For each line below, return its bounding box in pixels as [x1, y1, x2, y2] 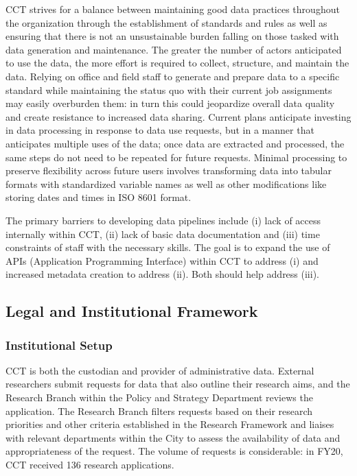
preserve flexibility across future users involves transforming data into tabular [5, 163, 332, 178]
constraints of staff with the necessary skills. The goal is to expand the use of [5, 240, 330, 254]
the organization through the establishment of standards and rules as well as [5, 15, 327, 29]
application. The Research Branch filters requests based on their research [5, 403, 313, 418]
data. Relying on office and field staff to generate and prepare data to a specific [5, 69, 340, 83]
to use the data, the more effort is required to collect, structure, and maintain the [5, 56, 349, 70]
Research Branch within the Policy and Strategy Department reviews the [5, 390, 313, 405]
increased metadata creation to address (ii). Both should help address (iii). [5, 267, 319, 281]
